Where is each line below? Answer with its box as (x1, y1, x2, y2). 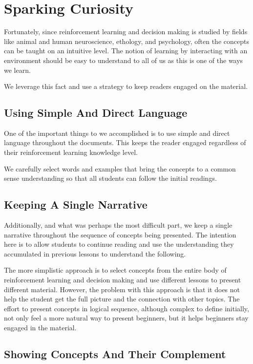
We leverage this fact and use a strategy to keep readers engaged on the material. (4, 81, 248, 91)
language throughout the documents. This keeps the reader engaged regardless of (4, 137, 246, 148)
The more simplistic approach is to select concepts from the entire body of (4, 265, 227, 275)
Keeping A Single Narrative (4, 197, 148, 212)
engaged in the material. (4, 322, 77, 332)
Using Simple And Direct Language (4, 105, 188, 120)
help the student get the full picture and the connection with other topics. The (4, 294, 240, 304)
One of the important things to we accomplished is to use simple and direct (4, 128, 230, 138)
